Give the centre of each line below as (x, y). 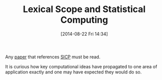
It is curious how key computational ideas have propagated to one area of (81, 66)
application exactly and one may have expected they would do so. (73, 72)
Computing (84, 20)
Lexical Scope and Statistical (84, 9)
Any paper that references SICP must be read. (53, 57)
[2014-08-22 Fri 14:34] (84, 34)
